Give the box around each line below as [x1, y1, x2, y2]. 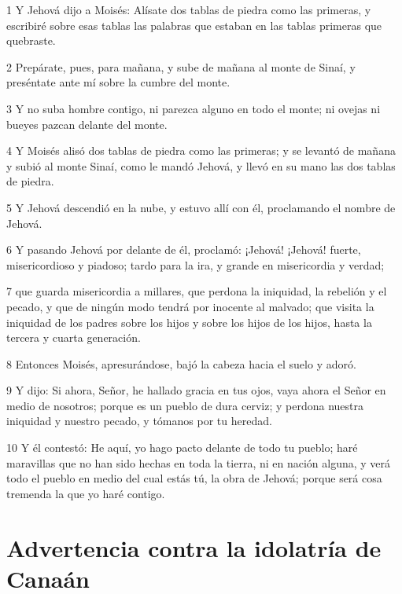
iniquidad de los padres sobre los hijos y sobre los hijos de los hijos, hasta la [6, 313, 372, 330]
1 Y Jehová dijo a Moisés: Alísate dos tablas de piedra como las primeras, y [6, 2, 371, 17]
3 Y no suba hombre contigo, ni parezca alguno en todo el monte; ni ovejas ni [6, 100, 381, 116]
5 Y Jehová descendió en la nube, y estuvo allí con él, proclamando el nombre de [6, 199, 396, 215]
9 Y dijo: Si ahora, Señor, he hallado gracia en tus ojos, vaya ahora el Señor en [6, 382, 386, 398]
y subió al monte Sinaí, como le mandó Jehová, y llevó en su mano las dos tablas [6, 157, 396, 174]
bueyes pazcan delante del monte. [6, 115, 168, 132]
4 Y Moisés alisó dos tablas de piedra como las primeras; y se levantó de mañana [6, 142, 396, 159]
